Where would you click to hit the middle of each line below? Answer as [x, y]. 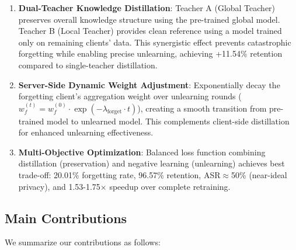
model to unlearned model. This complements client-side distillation [168, 121]
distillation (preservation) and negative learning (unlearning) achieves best [152, 163]
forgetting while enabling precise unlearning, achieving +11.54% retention [150, 53]
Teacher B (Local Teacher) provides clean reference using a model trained [150, 31]
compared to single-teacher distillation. [88, 65]
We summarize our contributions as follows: [83, 242]
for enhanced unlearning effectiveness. [86, 132]
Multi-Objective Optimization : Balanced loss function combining [142, 152]
